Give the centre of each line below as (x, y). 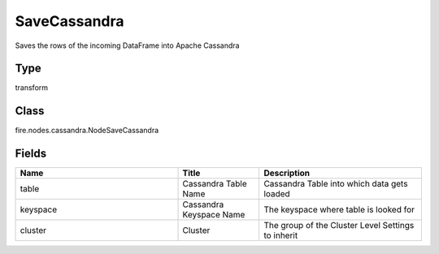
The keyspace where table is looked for (339, 209)
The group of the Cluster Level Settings (339, 226)
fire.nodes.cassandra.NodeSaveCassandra (87, 131)
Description (287, 173)
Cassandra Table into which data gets (336, 184)
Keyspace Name (214, 215)
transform (32, 88)
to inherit (281, 235)
